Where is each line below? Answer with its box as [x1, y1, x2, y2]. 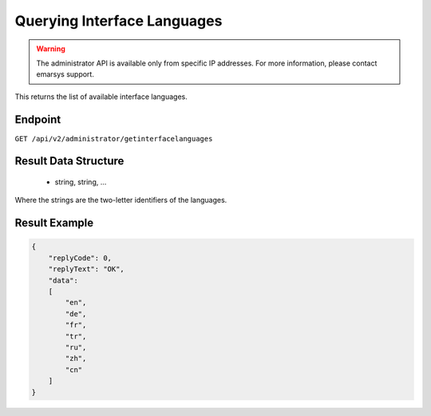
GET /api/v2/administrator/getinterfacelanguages [14, 134, 213, 143]
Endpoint [14, 113, 61, 126]
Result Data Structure [14, 154, 125, 168]
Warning [36, 44, 65, 53]
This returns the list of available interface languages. [14, 92, 188, 101]
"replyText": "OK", [48, 264, 125, 274]
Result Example [14, 216, 94, 230]
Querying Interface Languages [14, 12, 223, 30]
